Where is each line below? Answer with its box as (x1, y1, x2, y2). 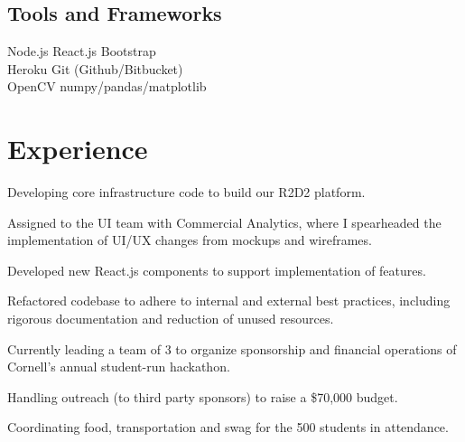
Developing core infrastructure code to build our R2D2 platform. (7, 183, 366, 202)
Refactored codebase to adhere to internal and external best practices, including (7, 291, 451, 310)
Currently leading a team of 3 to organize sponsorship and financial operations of (7, 339, 457, 358)
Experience (7, 130, 148, 167)
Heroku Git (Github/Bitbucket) (7, 59, 183, 78)
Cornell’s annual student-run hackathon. (7, 357, 230, 376)
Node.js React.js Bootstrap (7, 42, 156, 61)
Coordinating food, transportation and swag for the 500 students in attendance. (7, 418, 449, 437)
